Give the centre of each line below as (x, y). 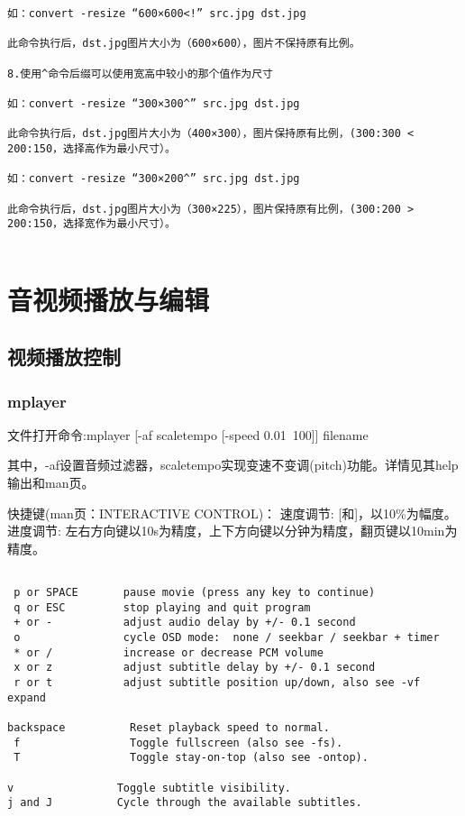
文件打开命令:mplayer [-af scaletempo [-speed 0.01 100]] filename (188, 434)
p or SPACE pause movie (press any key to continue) (195, 593)
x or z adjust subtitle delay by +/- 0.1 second (195, 668)
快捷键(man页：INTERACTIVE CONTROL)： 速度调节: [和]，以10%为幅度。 (232, 513)
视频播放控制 (64, 357)
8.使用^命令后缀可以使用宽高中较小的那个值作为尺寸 (140, 73)
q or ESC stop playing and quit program (162, 607)
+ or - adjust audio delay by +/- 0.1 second (185, 623)
